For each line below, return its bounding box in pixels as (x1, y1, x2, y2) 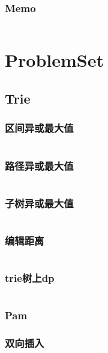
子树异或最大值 (5, 195, 74, 210)
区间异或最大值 (5, 120, 74, 136)
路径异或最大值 (5, 158, 74, 173)
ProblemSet (5, 48, 104, 72)
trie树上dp (5, 270, 55, 286)
